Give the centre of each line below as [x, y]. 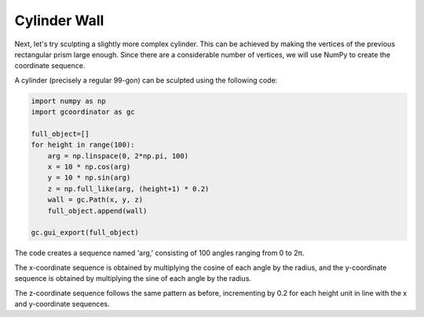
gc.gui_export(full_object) [85, 233]
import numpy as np [68, 101]
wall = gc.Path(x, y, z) [95, 200]
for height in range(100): [83, 145]
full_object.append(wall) [97, 211]
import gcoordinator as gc [83, 112]
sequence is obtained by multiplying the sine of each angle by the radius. [133, 279]
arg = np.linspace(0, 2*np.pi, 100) [118, 156]
